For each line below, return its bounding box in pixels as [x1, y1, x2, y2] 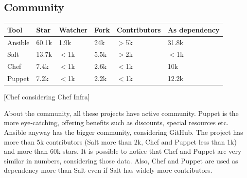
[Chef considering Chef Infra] [4, 92, 90, 102]
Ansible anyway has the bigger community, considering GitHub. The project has [4, 127, 243, 137]
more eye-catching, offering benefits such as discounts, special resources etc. [4, 117, 229, 128]
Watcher [58, 24, 88, 34]
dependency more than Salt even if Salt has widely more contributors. [4, 165, 212, 175]
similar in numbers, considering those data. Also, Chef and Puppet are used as [4, 155, 238, 165]
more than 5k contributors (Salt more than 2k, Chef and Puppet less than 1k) [4, 136, 237, 146]
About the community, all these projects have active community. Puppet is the [4, 108, 239, 118]
